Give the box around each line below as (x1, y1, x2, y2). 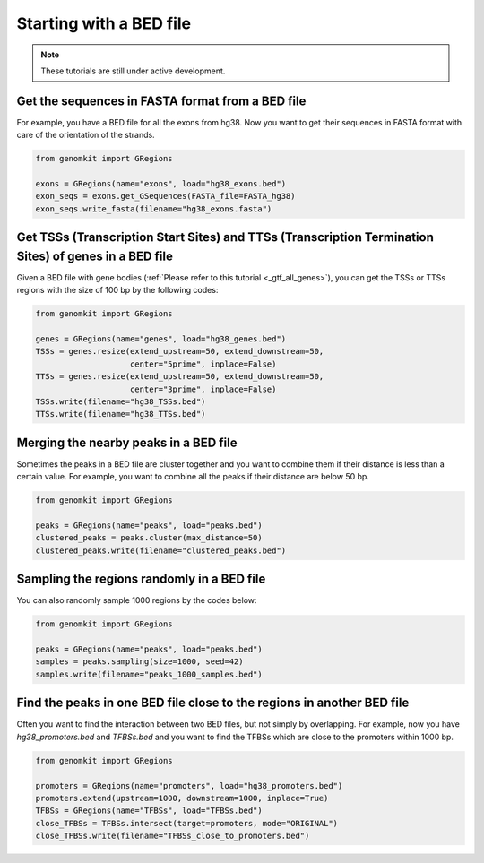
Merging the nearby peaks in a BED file (16, 435, 238, 450)
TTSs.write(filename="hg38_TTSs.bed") (35, 409, 206, 419)
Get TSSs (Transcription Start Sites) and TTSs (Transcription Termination (16, 229, 434, 246)
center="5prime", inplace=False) (130, 358, 277, 369)
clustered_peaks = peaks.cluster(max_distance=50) (35, 533, 264, 543)
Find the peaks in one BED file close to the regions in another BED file (16, 695, 410, 711)
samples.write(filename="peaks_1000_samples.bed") (35, 669, 264, 679)
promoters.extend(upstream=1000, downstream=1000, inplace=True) (35, 793, 329, 803)
